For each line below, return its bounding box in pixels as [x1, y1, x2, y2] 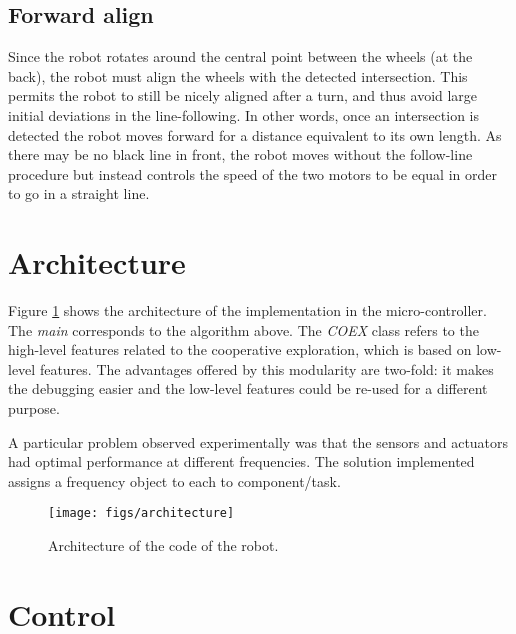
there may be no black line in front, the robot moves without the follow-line [8, 144, 473, 165]
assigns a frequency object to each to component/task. [8, 470, 341, 491]
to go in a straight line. [8, 183, 150, 204]
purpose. [8, 398, 60, 419]
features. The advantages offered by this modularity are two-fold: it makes [39, 358, 494, 379]
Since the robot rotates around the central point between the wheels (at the [8, 46, 473, 67]
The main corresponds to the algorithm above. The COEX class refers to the [8, 319, 479, 340]
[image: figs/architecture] [48, 506, 235, 521]
